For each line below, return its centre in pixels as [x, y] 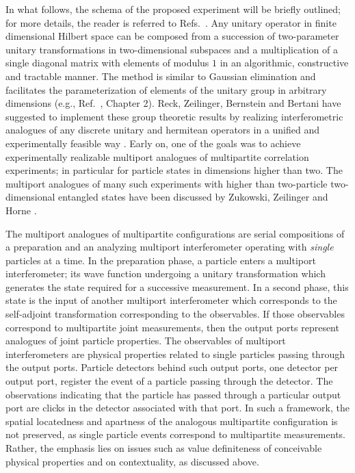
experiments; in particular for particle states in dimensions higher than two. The [174, 170]
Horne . [21, 210]
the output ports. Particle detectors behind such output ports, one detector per [172, 367]
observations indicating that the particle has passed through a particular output [173, 394]
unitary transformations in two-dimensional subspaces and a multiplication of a [172, 49]
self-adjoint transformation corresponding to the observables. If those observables [175, 314]
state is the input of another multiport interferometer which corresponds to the [171, 300]
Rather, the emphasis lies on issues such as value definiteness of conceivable [164, 448]
